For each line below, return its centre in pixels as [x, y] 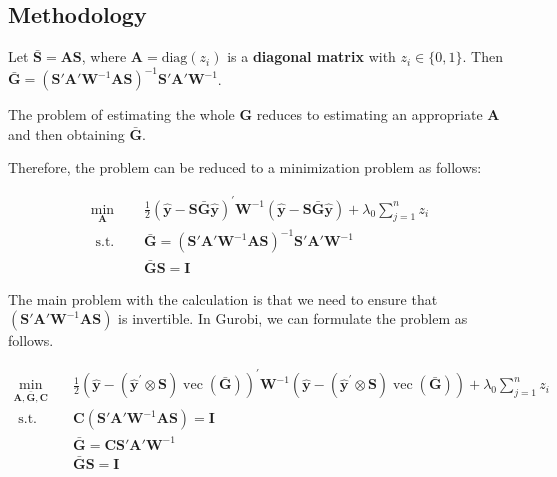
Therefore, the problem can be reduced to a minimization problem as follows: [245, 167]
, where [104, 56]
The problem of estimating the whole [121, 114]
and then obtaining [66, 133]
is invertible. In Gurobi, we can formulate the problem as [293, 318]
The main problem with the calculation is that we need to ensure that [223, 298]
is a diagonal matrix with [311, 56]
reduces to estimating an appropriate [369, 114]
